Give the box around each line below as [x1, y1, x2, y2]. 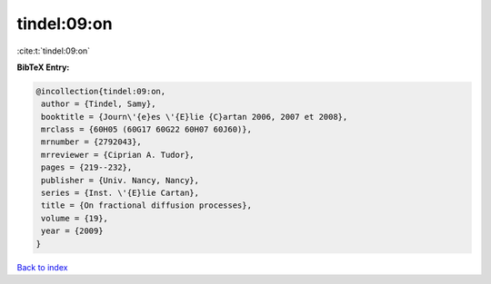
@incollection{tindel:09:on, [35, 86, 166, 96]
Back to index [16, 261, 68, 272]
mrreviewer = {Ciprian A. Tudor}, [41, 150, 195, 160]
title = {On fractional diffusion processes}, [41, 201, 252, 211]
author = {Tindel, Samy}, [41, 99, 156, 109]
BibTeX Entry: [16, 62, 70, 73]
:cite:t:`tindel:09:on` [16, 45, 91, 56]
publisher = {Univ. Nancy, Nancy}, [41, 175, 200, 185]
